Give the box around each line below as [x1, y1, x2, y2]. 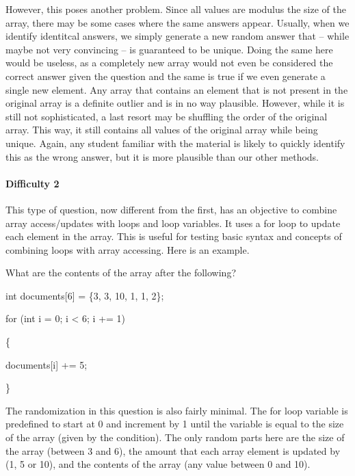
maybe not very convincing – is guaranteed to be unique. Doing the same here [5, 42, 333, 56]
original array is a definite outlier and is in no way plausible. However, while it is [5, 96, 345, 110]
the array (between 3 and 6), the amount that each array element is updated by [5, 443, 341, 458]
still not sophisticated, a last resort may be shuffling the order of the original [5, 109, 328, 123]
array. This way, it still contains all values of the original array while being [5, 122, 318, 137]
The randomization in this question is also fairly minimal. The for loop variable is [5, 403, 348, 417]
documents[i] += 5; [5, 357, 88, 371]
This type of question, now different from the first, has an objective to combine [5, 202, 337, 216]
